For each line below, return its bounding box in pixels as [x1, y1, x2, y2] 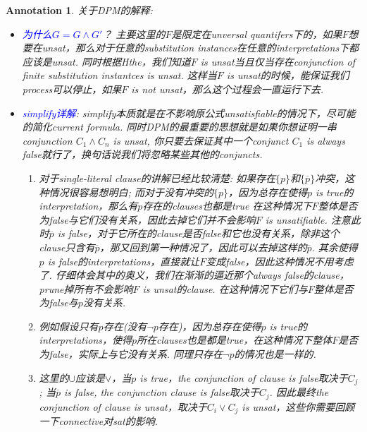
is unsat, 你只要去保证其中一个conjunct [113, 133, 289, 148]
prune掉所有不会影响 [39, 281, 133, 296]
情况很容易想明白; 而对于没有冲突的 [49, 184, 213, 199]
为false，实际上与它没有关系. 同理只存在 [39, 347, 223, 361]
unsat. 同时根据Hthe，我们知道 [51, 54, 191, 68]
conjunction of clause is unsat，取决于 [39, 399, 207, 414]
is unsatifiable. [265, 212, 328, 227]
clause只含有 [39, 239, 95, 254]
